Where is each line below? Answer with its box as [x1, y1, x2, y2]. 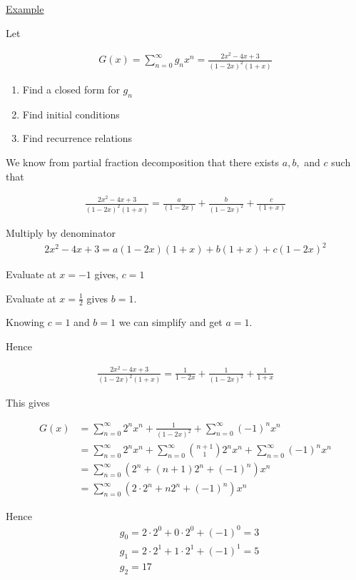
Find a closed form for [22, 81, 120, 96]
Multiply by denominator [6, 225, 116, 240]
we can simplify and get [118, 315, 223, 330]
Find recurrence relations [22, 131, 133, 146]
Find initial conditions [22, 106, 120, 121]
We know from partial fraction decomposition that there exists [6, 154, 280, 169]
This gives [6, 395, 50, 410]
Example [6, 1, 44, 16]
